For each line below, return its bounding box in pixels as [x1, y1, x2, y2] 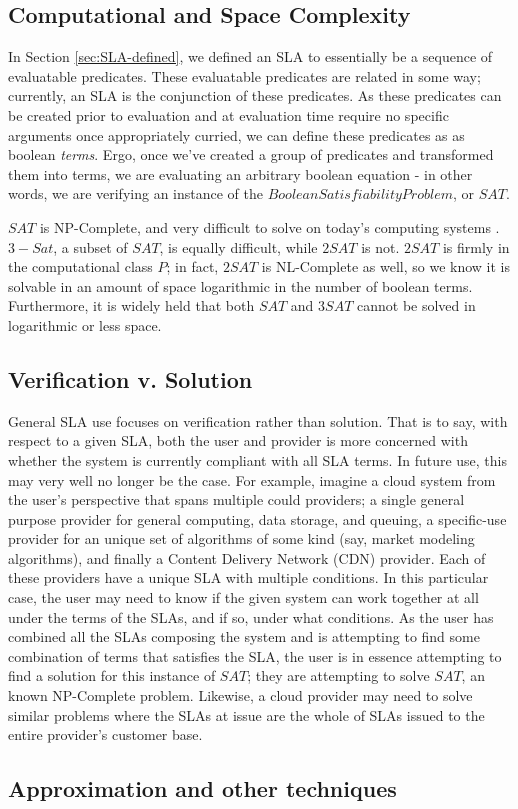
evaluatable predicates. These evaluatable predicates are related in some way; [8, 65, 481, 86]
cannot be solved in [357, 295, 476, 316]
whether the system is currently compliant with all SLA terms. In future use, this [8, 449, 508, 470]
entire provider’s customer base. [8, 724, 203, 745]
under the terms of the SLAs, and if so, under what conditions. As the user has [8, 606, 494, 627]
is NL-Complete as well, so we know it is [261, 256, 510, 277]
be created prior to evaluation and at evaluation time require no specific [8, 104, 449, 125]
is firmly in [442, 236, 510, 257]
